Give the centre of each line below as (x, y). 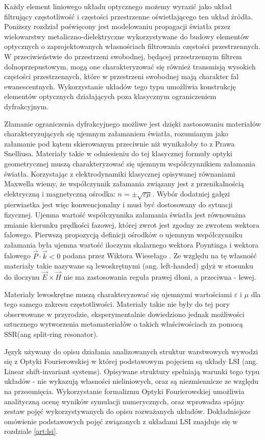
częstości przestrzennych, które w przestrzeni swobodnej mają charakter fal (122, 76)
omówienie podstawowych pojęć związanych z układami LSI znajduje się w (121, 421)
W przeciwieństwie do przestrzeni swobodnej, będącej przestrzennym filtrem (123, 56)
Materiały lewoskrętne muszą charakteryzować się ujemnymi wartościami (118, 294)
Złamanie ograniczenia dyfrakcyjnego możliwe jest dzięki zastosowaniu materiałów (132, 123)
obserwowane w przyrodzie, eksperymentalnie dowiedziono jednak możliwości (124, 314)
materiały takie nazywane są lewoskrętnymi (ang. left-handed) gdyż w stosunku (129, 266)
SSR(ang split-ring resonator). (51, 334)
